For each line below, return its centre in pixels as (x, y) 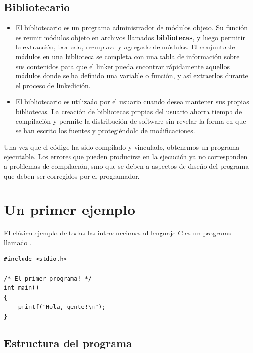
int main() (22, 288)
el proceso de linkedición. (53, 85)
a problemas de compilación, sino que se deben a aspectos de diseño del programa (126, 166)
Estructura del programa (68, 342)
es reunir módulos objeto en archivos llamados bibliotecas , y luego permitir (130, 37)
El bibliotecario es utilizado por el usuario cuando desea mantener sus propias (132, 102)
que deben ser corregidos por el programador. (72, 176)
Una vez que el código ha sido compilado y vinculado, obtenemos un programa (122, 147)
